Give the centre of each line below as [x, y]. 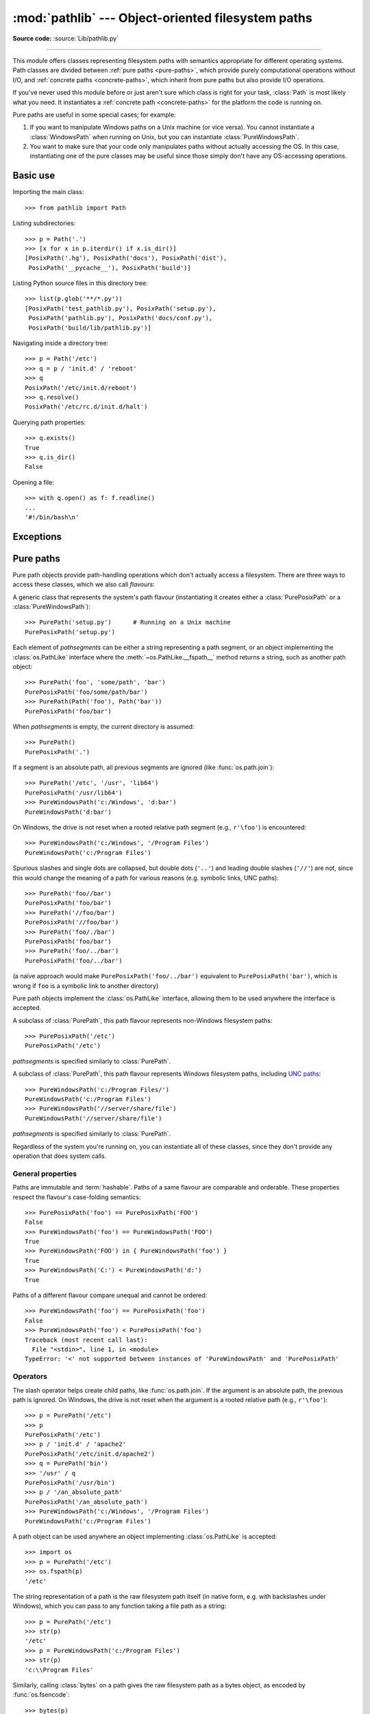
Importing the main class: [48, 192]
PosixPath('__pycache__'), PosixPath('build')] [110, 268]
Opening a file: [33, 482]
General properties [45, 1174]
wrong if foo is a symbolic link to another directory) [86, 986]
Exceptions [37, 536]
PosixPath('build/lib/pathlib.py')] [90, 328]
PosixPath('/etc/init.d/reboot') [81, 388]
